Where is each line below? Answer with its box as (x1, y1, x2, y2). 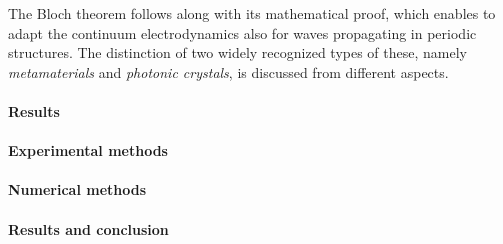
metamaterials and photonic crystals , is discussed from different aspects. (8, 61, 449, 82)
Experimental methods (8, 140, 168, 161)
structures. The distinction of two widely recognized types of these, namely (8, 42, 467, 63)
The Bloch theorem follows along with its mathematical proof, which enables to (8, 3, 496, 23)
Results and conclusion (8, 218, 169, 239)
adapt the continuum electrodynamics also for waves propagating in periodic (8, 22, 477, 43)
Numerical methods (8, 179, 147, 200)
